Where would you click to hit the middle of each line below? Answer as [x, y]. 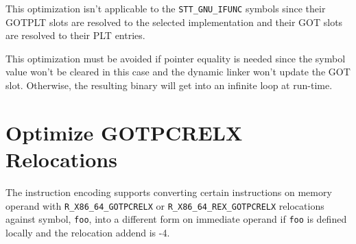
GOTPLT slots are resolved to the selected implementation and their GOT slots [174, 22]
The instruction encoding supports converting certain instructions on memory [169, 192]
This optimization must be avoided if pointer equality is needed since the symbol [176, 58]
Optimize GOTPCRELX [124, 132]
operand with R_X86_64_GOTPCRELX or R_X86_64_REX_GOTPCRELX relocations [165, 205]
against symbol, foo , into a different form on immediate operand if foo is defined [176, 219]
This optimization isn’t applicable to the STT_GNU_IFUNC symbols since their [166, 8]
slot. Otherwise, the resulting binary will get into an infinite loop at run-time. [169, 85]
